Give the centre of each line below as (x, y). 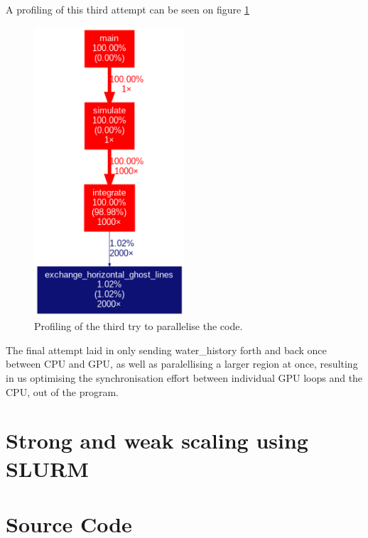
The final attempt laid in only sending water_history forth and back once (166, 350)
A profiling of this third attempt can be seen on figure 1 (128, 9)
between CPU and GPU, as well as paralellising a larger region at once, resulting (182, 364)
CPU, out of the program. (62, 391)
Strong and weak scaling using (157, 440)
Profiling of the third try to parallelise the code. (139, 326)
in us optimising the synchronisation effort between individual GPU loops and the (184, 377)
